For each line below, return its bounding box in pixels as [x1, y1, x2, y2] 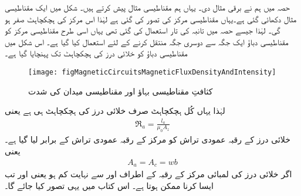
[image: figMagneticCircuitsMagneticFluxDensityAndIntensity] [28, 67, 276, 76]
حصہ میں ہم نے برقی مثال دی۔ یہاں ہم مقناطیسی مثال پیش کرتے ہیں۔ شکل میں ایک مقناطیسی [5, 1, 290, 13]
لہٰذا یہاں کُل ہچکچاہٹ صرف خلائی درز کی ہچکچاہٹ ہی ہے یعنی [5, 104, 225, 117]
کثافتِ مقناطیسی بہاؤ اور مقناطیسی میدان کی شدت [28, 85, 213, 97]
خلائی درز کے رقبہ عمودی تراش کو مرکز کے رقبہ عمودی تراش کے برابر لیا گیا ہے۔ [5, 133, 290, 146]
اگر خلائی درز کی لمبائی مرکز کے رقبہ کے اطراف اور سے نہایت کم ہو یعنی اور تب [5, 168, 292, 180]
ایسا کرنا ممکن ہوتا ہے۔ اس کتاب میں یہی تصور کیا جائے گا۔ [5, 179, 214, 191]
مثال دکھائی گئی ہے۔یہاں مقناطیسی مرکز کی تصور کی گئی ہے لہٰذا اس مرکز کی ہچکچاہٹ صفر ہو [5, 12, 297, 25]
